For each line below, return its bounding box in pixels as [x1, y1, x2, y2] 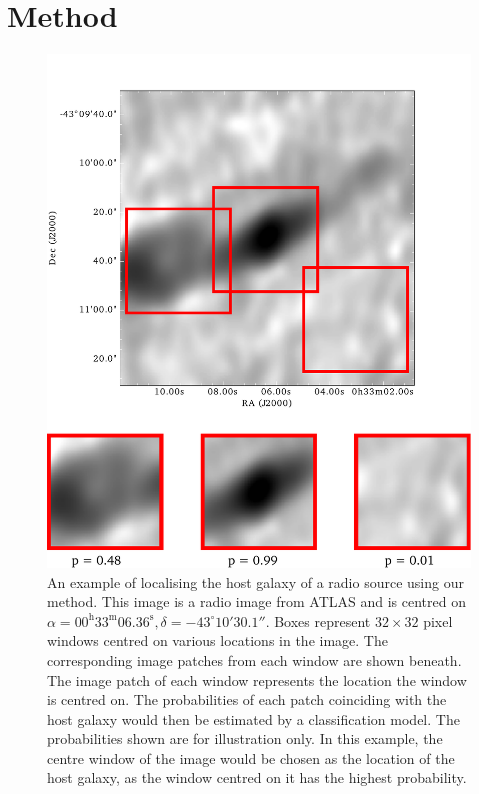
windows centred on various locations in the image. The [47, 630, 388, 651]
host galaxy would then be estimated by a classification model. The [47, 708, 460, 729]
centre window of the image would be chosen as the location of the [47, 747, 455, 768]
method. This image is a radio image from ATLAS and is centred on [47, 591, 466, 612]
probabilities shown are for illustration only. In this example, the [47, 728, 443, 749]
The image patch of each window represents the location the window [47, 669, 467, 690]
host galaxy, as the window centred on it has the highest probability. [47, 767, 467, 788]
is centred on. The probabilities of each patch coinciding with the [47, 689, 447, 710]
